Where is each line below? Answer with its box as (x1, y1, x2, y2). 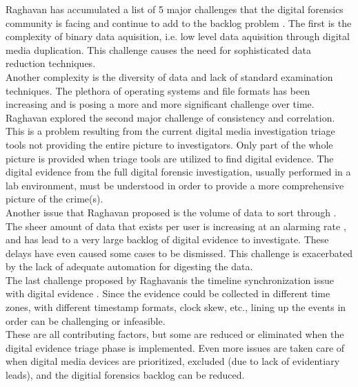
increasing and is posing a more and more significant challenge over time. (6, 97, 315, 111)
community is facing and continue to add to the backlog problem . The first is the (6, 15, 352, 30)
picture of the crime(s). (6, 191, 103, 206)
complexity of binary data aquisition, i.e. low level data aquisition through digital (6, 29, 350, 44)
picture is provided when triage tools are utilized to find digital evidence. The (6, 151, 334, 165)
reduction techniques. (6, 56, 96, 70)
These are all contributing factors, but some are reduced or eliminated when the (6, 327, 344, 341)
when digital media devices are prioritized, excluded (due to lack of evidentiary (6, 354, 340, 368)
